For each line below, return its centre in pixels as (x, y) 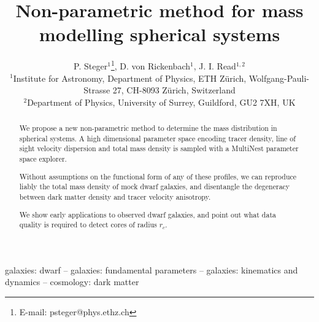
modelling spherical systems (159, 34)
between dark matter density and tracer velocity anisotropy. (115, 196)
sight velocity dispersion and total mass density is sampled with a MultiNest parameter (159, 148)
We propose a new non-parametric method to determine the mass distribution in (148, 128)
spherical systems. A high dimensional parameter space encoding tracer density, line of (157, 138)
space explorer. (43, 159)
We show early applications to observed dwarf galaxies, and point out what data (148, 214)
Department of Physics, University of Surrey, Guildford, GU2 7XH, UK (161, 102)
